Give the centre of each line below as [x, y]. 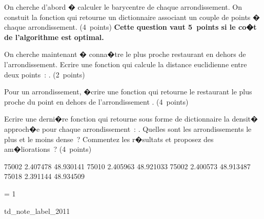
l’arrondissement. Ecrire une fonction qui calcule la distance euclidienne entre [126, 64]
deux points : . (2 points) [45, 74]
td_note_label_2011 [37, 211]
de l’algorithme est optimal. [54, 37]
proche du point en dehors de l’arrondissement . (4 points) [96, 101]
